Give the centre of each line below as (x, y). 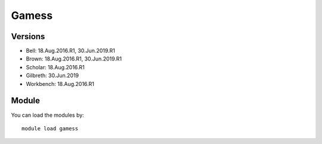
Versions (28, 36)
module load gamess (50, 128)
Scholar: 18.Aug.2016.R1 (55, 67)
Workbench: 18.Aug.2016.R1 (60, 84)
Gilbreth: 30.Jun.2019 (52, 76)
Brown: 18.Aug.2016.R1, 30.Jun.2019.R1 (74, 59)
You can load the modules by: (48, 115)
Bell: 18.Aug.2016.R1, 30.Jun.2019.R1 (71, 51)
